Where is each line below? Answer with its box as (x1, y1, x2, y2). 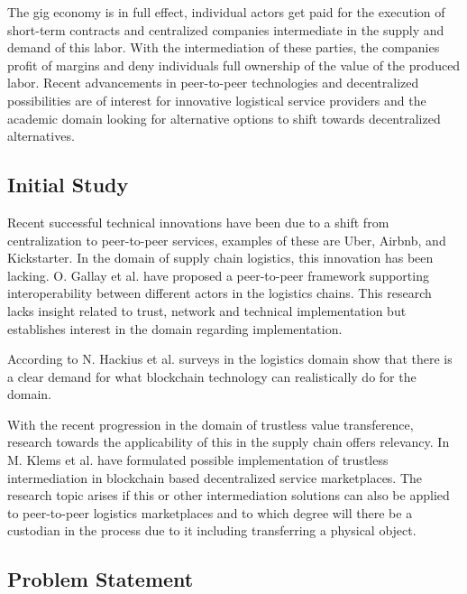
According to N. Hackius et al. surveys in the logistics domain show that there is (7, 349, 453, 368)
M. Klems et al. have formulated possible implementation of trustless (7, 450, 389, 469)
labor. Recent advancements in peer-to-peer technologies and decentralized (7, 73, 419, 92)
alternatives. (7, 126, 75, 145)
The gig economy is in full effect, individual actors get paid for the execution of (7, 3, 445, 21)
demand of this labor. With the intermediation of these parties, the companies (7, 38, 440, 57)
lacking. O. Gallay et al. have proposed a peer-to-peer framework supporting (7, 265, 429, 284)
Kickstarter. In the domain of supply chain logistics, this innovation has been (7, 248, 434, 267)
